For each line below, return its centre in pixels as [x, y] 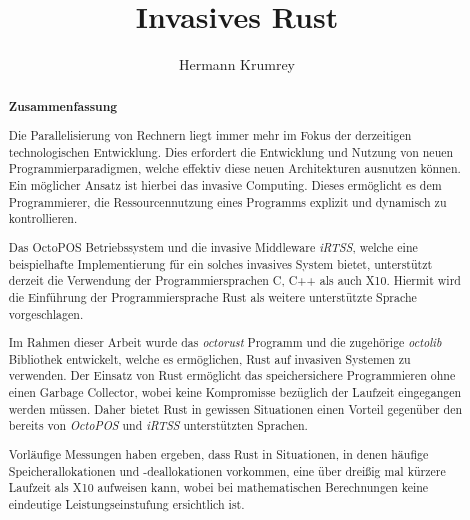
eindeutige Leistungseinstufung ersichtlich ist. [126, 503]
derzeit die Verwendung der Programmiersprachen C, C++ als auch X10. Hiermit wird [234, 280]
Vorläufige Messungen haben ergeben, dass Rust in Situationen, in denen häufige [218, 453]
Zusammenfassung [63, 106]
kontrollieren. [43, 218]
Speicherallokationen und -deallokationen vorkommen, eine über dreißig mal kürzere [227, 470]
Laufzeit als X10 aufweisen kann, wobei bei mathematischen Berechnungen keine [218, 487]
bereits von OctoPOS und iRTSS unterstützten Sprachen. [158, 425]
